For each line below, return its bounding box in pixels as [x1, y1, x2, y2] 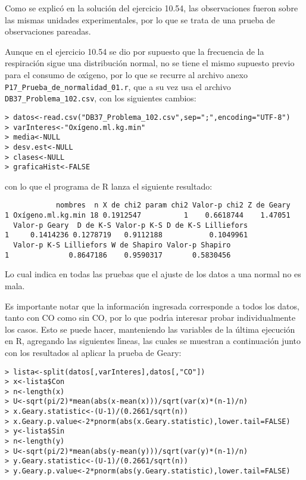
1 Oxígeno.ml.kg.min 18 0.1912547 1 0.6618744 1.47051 [5, 211, 291, 220]
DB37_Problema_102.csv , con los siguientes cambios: [5, 92, 196, 104]
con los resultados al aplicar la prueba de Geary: [5, 346, 182, 358]
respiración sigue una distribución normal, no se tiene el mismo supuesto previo [5, 57, 295, 69]
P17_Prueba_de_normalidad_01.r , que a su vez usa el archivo [5, 80, 231, 92]
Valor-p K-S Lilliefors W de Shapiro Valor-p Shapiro [13, 241, 231, 250]
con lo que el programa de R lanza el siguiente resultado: [5, 179, 213, 192]
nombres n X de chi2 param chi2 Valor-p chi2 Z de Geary [55, 201, 291, 210]
